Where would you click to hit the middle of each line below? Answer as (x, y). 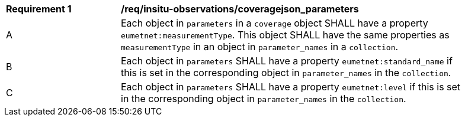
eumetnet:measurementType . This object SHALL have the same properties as (285, 35)
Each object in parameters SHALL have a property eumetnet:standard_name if (287, 61)
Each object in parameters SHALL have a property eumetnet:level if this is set (291, 87)
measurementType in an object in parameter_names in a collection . (260, 47)
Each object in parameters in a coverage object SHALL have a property (275, 23)
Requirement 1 (39, 9)
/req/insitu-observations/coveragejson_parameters (240, 9)
